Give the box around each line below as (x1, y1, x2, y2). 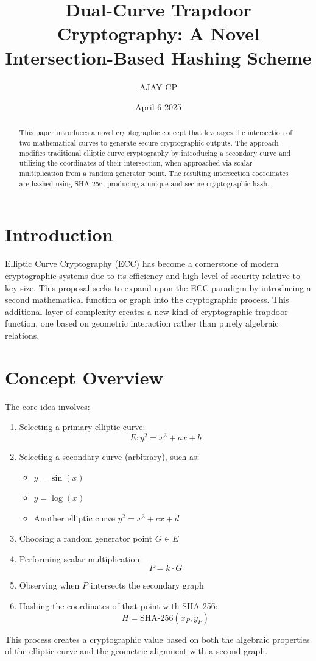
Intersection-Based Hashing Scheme (5, 44, 312, 69)
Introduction (5, 222, 113, 247)
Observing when (19, 579, 80, 592)
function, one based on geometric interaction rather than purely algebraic (5, 317, 279, 330)
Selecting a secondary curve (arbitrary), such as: (19, 450, 200, 462)
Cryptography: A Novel (57, 21, 259, 46)
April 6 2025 (135, 101, 181, 113)
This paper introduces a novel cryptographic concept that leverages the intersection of (19, 127, 292, 138)
